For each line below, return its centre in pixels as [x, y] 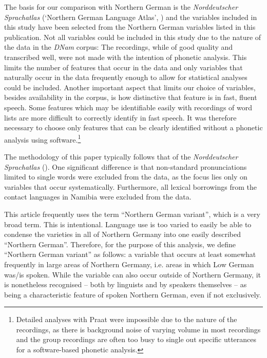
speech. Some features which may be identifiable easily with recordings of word [128, 107]
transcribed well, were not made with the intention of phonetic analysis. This [126, 57]
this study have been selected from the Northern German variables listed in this [130, 27]
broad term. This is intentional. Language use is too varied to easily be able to [128, 224]
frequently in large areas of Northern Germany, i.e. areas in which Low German [129, 264]
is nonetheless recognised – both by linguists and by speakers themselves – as [126, 284]
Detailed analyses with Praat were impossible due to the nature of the [127, 319]
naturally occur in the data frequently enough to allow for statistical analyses [126, 77]
